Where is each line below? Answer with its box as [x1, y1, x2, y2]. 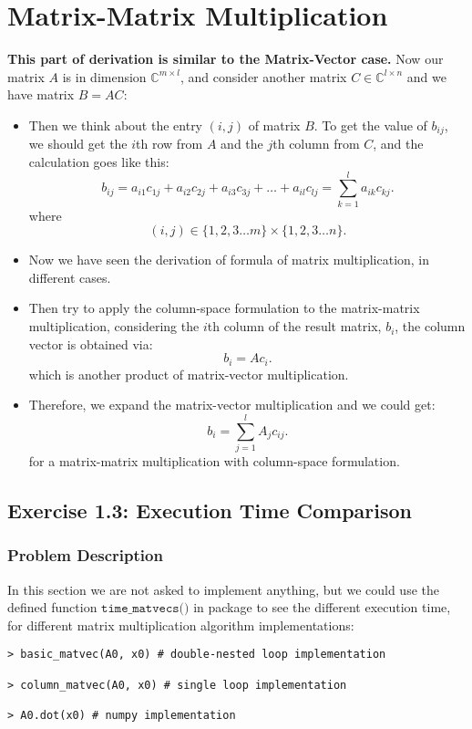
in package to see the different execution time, [193, 598, 451, 617]
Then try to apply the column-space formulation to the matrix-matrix [28, 298, 420, 318]
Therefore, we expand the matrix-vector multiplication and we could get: [28, 395, 436, 414]
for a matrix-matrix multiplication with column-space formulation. [28, 452, 400, 470]
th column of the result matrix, [207, 317, 382, 336]
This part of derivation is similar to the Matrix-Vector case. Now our [7, 49, 444, 68]
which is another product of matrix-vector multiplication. [28, 364, 349, 383]
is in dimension [62, 67, 147, 86]
